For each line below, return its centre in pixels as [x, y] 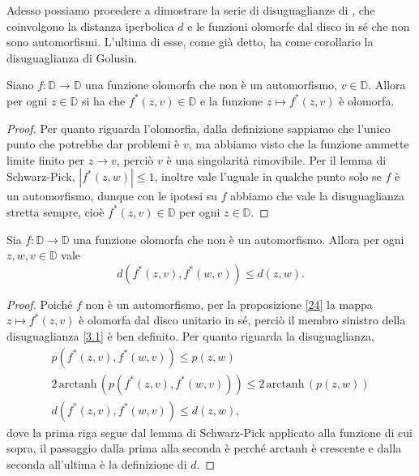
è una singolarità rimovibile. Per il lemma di [276, 159]
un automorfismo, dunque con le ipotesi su [112, 196]
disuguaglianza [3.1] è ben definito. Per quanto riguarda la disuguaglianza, [191, 335]
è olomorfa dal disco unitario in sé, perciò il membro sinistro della [242, 320]
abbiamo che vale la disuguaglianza [318, 196]
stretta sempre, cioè [56, 211]
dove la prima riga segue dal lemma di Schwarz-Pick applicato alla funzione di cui [209, 432]
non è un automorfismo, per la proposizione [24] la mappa [229, 304]
